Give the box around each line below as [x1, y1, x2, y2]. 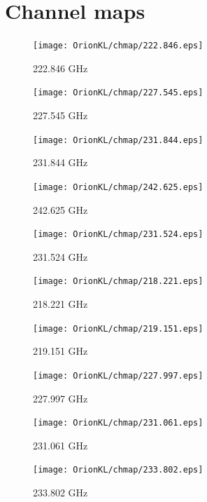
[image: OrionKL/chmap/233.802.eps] [33, 465, 204, 475]
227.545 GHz [33, 108, 88, 123]
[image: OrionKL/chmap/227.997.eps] [33, 370, 204, 381]
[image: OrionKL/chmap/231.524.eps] [33, 229, 204, 240]
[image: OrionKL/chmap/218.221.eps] [33, 276, 204, 287]
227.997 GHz [33, 391, 88, 405]
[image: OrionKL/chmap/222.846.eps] [33, 41, 204, 51]
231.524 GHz [33, 249, 88, 264]
